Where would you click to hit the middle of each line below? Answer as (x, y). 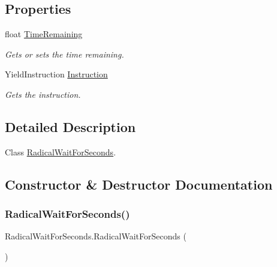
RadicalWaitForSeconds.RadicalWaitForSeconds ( (96, 236)
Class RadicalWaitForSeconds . (61, 151)
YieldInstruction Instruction (56, 74)
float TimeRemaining (44, 34)
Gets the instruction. (43, 94)
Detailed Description (70, 126)
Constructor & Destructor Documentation (139, 184)
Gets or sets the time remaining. (64, 54)
